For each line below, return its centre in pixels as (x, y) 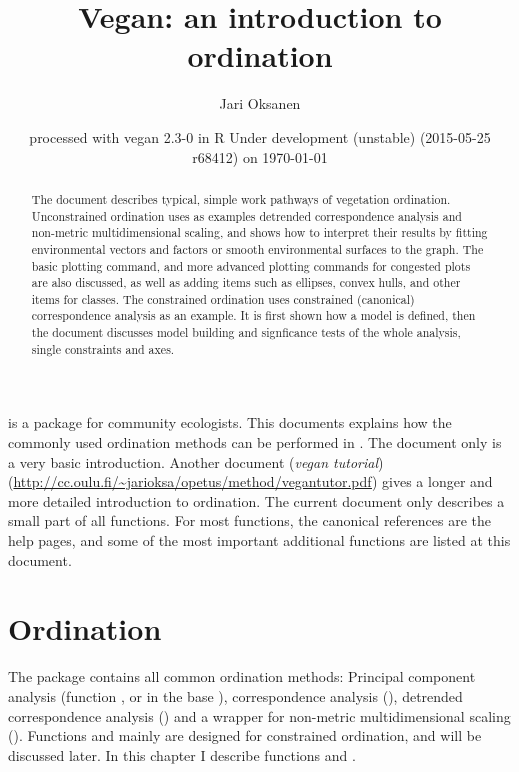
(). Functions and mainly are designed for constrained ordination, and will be (245, 735)
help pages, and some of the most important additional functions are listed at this (259, 540)
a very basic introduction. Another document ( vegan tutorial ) (196, 461)
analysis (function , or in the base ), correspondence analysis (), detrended (235, 695)
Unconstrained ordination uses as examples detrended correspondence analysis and (246, 215)
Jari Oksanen (260, 103)
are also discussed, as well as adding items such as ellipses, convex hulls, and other (246, 282)
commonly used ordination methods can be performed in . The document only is (255, 442)
